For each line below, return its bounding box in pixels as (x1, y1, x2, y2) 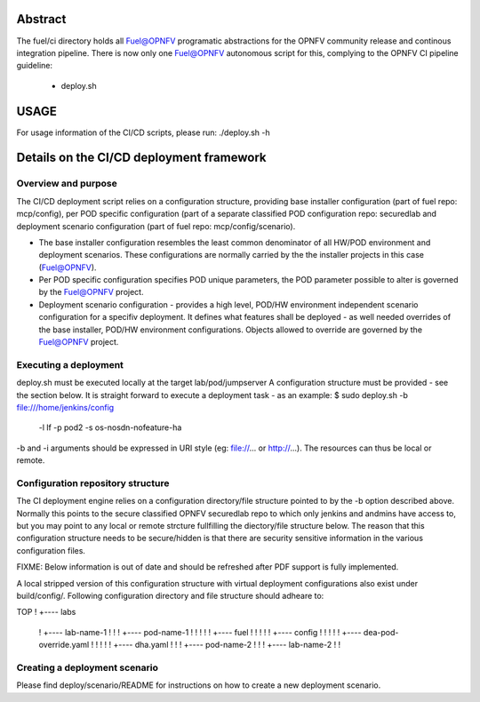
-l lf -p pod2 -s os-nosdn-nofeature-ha (38, 422, 182, 433)
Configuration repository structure (16, 476, 170, 489)
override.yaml (38, 640, 90, 650)
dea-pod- (363, 626, 399, 637)
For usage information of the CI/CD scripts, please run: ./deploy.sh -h (16, 127, 270, 138)
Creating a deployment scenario (16, 661, 159, 674)
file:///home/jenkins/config (16, 402, 115, 412)
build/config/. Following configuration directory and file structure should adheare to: (16, 591, 324, 602)
